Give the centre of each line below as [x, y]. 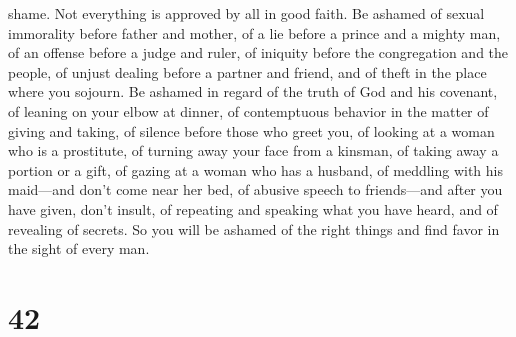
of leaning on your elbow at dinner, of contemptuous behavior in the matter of [248, 110]
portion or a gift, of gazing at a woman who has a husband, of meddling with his [256, 169]
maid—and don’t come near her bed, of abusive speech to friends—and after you [255, 189]
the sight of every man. [79, 248]
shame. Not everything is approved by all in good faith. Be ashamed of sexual [246, 13]
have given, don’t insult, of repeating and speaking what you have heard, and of [253, 208]
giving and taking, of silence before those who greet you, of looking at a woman [251, 130]
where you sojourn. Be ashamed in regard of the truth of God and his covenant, [253, 91]
